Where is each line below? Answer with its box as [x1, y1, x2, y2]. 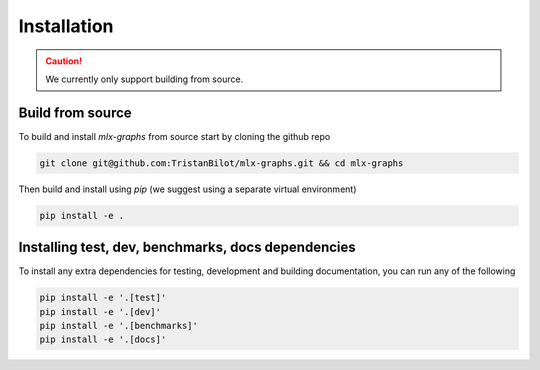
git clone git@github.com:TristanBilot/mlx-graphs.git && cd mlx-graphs [39, 157, 404, 169]
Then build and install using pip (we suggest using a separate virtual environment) [18, 183, 357, 195]
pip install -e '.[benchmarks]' [39, 320, 199, 332]
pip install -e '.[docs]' [39, 334, 167, 345]
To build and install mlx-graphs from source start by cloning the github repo [18, 130, 331, 142]
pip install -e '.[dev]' [39, 306, 162, 317]
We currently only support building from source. [45, 73, 244, 85]
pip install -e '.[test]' [39, 292, 167, 304]
